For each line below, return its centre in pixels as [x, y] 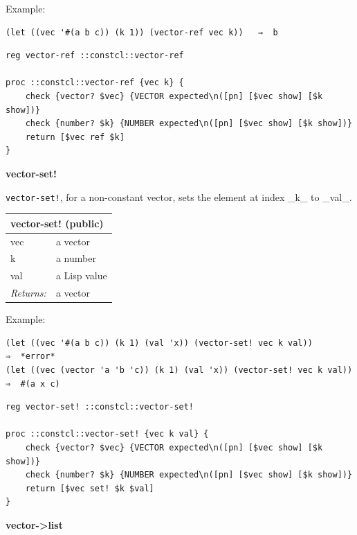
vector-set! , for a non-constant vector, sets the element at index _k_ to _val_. [179, 196]
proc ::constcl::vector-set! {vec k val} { [107, 434]
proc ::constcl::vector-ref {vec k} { [95, 83]
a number [76, 258]
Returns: [28, 293]
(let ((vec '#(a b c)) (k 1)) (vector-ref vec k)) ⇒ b [142, 32]
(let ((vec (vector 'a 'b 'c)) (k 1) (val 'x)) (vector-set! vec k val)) [179, 370]
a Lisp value [81, 275]
